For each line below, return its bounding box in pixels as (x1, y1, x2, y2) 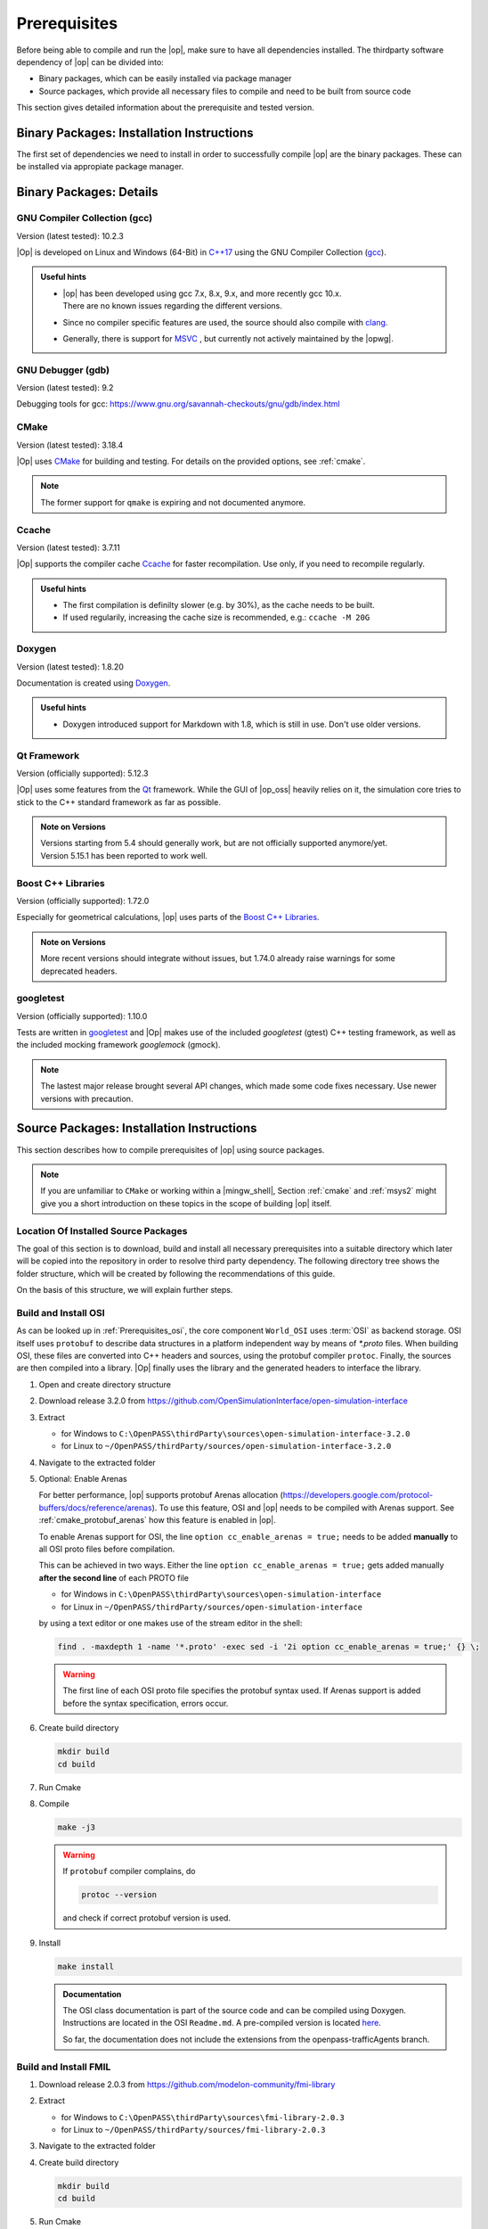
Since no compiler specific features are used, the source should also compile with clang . (62, 317, 388, 327)
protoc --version (81, 1890, 158, 1900)
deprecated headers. (40, 966, 118, 976)
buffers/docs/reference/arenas (38, 1502, 152, 1513)
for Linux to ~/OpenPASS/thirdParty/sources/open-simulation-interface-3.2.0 (61, 1441, 392, 1452)
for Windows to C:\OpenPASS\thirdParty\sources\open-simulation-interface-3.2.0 (61, 1427, 411, 1439)
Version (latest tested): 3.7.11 (16, 542, 120, 553)
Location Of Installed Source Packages (16, 1224, 188, 1237)
